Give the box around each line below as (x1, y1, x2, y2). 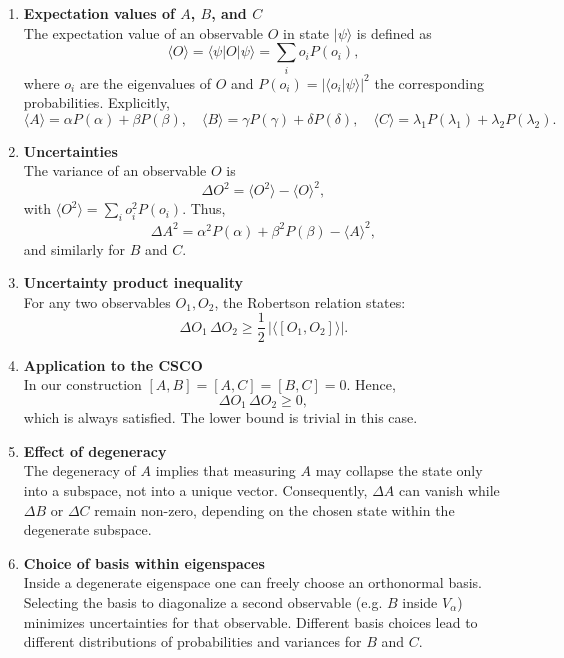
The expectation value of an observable (23, 22, 264, 43)
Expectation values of (23, 3, 175, 23)
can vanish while (398, 479, 500, 500)
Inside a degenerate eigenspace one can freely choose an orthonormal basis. (23, 572, 483, 593)
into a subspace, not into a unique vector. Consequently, (23, 479, 368, 500)
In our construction (23, 374, 142, 395)
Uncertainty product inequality (23, 272, 244, 293)
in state (283, 22, 330, 43)
